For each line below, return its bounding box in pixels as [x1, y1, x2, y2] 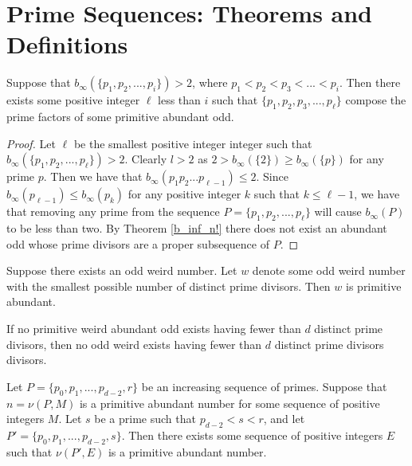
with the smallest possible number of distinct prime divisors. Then [6, 277, 331, 294]
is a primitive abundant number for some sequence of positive [79, 394, 380, 411]
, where [192, 74, 228, 91]
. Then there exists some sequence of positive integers [121, 427, 383, 444]
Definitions [6, 28, 128, 61]
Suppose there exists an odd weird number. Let [6, 262, 237, 279]
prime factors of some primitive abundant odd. [6, 108, 234, 125]
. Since [256, 168, 288, 185]
